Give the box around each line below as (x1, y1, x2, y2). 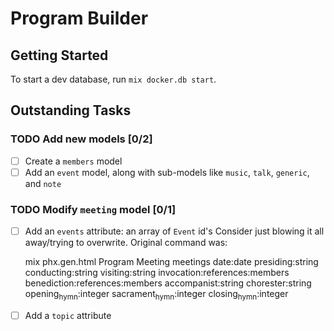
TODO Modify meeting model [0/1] (10, 202, 177, 216)
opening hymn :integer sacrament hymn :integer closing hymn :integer (24, 288, 289, 302)
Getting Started (10, 47, 109, 64)
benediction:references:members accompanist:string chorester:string (24, 277, 312, 289)
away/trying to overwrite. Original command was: (24, 237, 228, 249)
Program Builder (10, 7, 149, 30)
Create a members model (24, 155, 123, 167)
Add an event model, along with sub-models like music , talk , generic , (24, 166, 310, 178)
